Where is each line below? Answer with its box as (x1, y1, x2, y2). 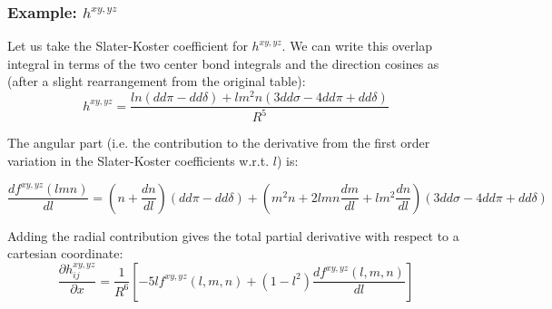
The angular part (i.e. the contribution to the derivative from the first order (7, 133, 430, 152)
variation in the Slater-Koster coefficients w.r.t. (7, 151, 270, 170)
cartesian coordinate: (7, 244, 123, 263)
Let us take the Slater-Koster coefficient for (7, 36, 248, 55)
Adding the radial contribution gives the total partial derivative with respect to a (7, 226, 459, 245)
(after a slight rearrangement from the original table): (7, 72, 306, 91)
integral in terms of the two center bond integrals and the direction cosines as (7, 53, 439, 72)
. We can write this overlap (281, 36, 433, 55)
